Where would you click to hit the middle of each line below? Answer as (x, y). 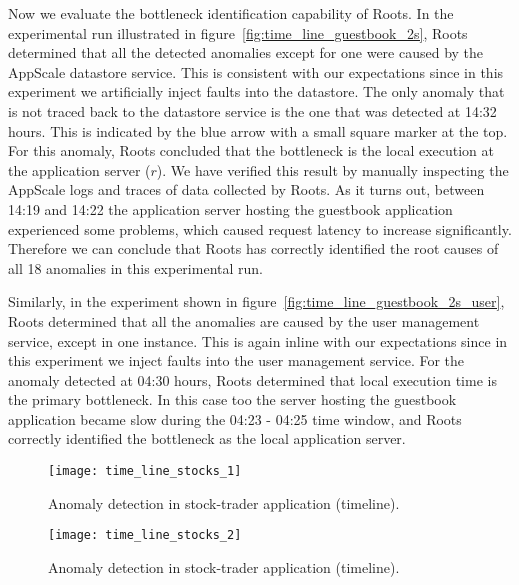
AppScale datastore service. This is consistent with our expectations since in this (256, 71)
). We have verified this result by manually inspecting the (332, 169)
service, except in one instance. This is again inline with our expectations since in (258, 340)
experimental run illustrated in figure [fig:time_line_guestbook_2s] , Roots (238, 32)
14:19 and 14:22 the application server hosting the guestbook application (230, 208)
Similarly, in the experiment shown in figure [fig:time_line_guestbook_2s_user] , (256, 301)
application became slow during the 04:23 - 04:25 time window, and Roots (235, 418)
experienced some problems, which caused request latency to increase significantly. (260, 228)
